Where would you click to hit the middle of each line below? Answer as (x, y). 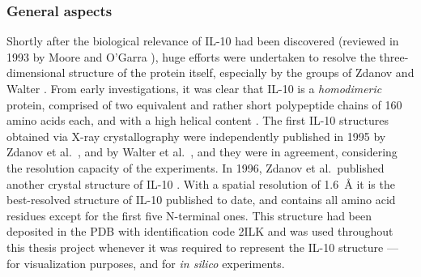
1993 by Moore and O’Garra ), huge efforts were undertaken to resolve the (191, 56)
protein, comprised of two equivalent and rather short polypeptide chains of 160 (204, 104)
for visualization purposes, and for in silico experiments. (146, 263)
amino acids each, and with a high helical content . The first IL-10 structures (198, 120)
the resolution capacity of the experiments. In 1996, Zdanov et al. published (196, 167)
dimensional (36, 72)
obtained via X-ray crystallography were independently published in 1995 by (196, 136)
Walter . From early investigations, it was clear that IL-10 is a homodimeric (194, 88)
